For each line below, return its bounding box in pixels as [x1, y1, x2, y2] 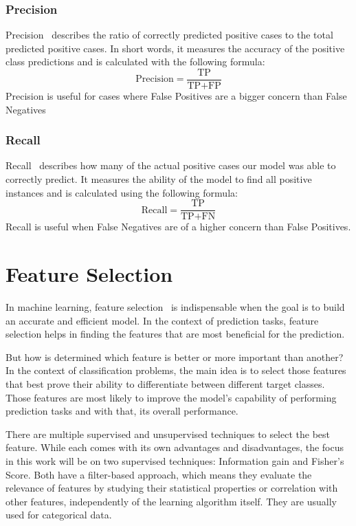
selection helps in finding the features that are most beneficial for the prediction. [5, 327, 345, 341]
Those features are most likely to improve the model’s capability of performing [5, 390, 337, 404]
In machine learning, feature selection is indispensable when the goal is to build [5, 300, 345, 314]
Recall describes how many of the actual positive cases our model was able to [5, 158, 336, 173]
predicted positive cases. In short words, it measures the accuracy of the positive [5, 41, 345, 55]
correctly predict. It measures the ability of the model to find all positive [5, 172, 312, 186]
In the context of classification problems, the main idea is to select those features [5, 363, 346, 377]
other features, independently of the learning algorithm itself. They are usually [5, 494, 337, 508]
